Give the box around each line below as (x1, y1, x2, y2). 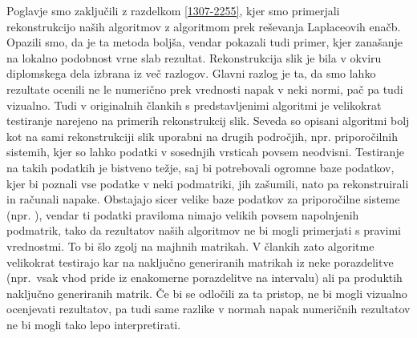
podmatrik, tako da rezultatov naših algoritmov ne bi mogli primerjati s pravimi (6, 222, 401, 239)
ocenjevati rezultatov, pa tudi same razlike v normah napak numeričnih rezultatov (6, 300, 411, 317)
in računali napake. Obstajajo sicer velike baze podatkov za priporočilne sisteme (6, 191, 400, 207)
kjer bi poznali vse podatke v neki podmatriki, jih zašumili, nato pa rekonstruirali (6, 175, 409, 191)
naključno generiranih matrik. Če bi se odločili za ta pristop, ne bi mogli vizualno (6, 284, 407, 301)
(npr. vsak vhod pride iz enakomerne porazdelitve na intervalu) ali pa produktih (6, 269, 403, 286)
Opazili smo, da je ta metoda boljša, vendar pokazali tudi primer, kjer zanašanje (6, 34, 403, 50)
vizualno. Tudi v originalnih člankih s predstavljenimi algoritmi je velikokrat (6, 96, 382, 113)
